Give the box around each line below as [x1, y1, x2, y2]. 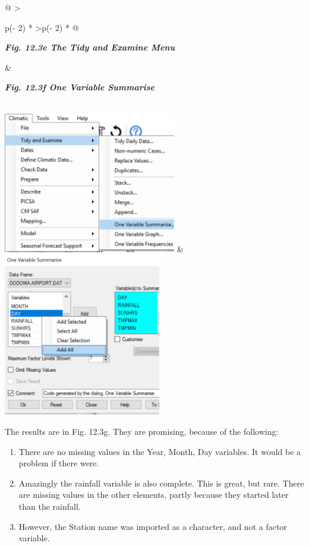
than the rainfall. [18, 500, 81, 512]
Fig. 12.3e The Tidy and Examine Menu [5, 41, 175, 54]
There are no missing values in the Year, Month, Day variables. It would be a [18, 445, 301, 457]
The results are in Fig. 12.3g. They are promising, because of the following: [5, 425, 279, 437]
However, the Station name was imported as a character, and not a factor [18, 520, 287, 532]
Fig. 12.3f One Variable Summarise [5, 81, 154, 93]
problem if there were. [18, 457, 99, 469]
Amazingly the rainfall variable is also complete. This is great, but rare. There [18, 476, 304, 489]
